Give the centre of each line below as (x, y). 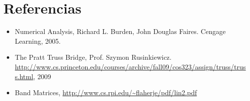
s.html (24, 76)
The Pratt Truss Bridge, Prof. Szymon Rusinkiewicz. (93, 57)
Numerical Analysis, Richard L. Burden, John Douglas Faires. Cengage (120, 31)
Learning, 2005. (38, 41)
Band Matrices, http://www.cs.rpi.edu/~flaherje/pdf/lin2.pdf (106, 93)
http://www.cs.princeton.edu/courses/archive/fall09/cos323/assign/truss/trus (130, 66)
